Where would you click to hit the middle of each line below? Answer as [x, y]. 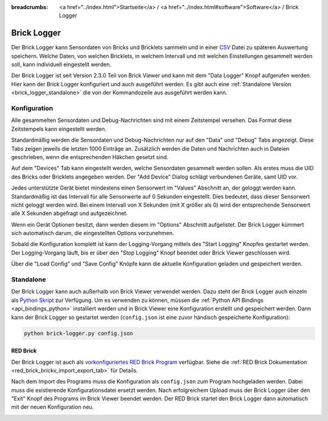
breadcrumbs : [30, 7]
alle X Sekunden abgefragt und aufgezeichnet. [70, 213]
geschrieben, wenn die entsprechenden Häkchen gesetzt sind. [90, 157]
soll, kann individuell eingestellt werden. [61, 64]
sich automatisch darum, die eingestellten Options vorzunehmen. [93, 233]
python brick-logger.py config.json [79, 333]
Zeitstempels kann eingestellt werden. [59, 129]
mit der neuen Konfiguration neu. [53, 407]
